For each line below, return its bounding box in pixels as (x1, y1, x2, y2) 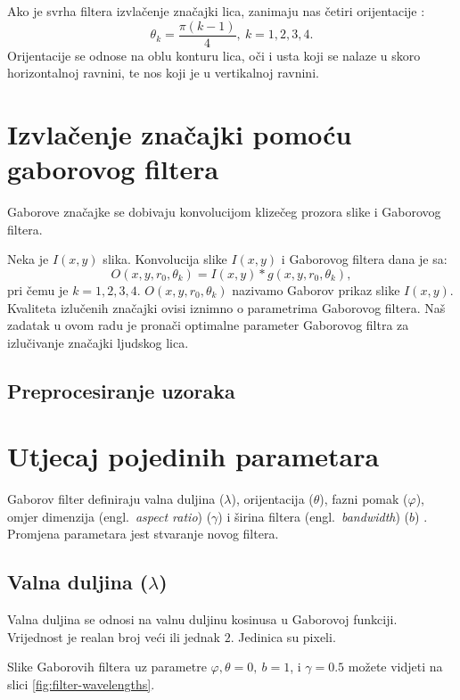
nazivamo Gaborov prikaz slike (232, 280, 400, 299)
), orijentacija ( (231, 490, 314, 508)
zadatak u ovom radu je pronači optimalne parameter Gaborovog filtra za (7, 316, 409, 334)
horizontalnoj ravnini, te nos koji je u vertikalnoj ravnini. (7, 63, 319, 82)
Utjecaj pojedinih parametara (7, 438, 380, 474)
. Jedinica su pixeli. (230, 627, 336, 646)
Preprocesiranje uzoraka (7, 376, 235, 404)
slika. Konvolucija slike (103, 250, 227, 268)
